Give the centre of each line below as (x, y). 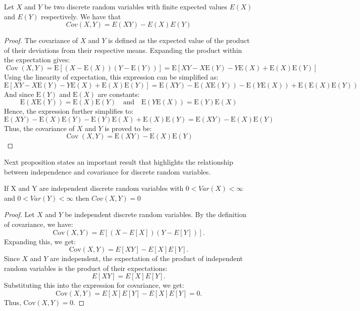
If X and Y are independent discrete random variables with (94, 188)
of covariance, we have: (39, 224)
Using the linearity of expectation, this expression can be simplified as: (111, 76)
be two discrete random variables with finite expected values (136, 6)
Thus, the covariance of (39, 128)
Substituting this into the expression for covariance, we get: (94, 285)
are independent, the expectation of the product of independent (146, 258)
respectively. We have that (81, 16)
